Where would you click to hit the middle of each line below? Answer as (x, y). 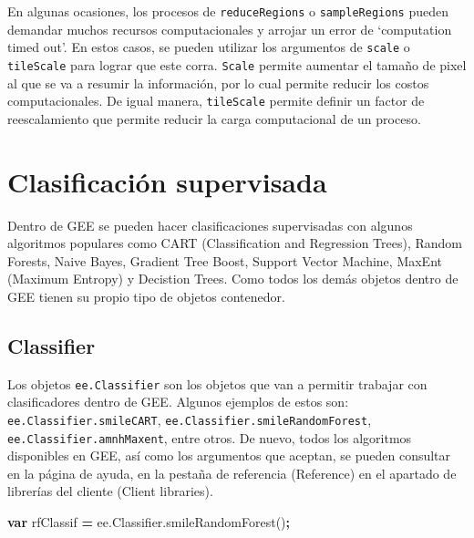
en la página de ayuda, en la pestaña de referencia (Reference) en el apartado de (232, 473)
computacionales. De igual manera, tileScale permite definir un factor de (216, 101)
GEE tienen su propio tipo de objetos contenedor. (146, 296)
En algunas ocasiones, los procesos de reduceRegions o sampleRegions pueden (228, 11)
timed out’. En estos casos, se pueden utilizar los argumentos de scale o (209, 47)
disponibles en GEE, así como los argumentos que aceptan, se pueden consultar (229, 455)
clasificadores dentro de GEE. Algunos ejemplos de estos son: (178, 402)
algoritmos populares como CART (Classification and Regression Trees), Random (235, 243)
